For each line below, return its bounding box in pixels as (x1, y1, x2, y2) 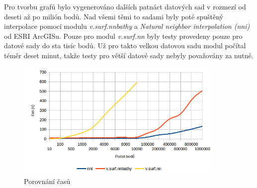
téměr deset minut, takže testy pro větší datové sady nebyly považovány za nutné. (4, 50, 254, 60)
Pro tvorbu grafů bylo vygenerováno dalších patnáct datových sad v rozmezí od (4, 1, 246, 11)
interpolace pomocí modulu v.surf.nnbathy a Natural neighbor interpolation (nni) (4, 21, 250, 31)
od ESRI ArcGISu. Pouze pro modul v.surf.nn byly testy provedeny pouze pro (4, 30, 243, 41)
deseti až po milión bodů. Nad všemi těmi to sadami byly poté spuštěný (4, 11, 223, 21)
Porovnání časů (24, 176, 71, 186)
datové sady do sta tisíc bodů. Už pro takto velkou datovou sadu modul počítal (4, 40, 246, 51)
